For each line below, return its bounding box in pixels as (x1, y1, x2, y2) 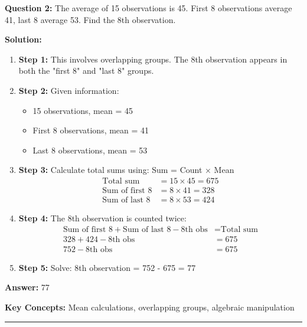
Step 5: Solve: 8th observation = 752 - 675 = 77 (18, 261, 196, 273)
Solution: (5, 33, 42, 45)
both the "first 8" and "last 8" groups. (18, 64, 154, 77)
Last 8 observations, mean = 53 (32, 143, 148, 156)
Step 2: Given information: (18, 84, 119, 96)
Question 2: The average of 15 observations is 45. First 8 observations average (5, 2, 292, 14)
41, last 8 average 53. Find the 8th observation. (5, 13, 176, 25)
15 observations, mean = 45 (32, 104, 133, 116)
